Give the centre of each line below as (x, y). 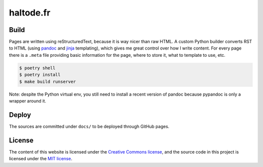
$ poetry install (40, 75)
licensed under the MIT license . (41, 159)
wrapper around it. (28, 101)
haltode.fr (30, 13)
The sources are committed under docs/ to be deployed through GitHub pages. (89, 126)
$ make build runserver (48, 82)
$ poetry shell (37, 68)
